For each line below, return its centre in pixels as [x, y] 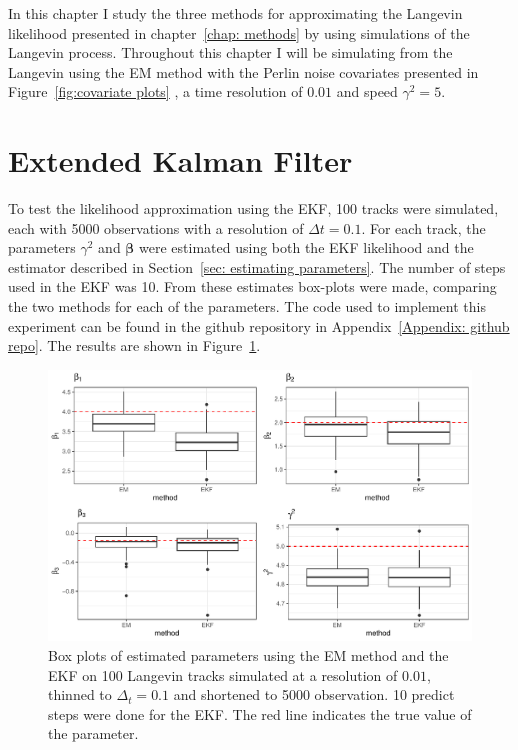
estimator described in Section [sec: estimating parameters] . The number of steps [257, 266]
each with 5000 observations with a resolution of [156, 227]
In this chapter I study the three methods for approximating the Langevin [235, 13]
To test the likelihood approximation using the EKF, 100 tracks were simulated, [253, 208]
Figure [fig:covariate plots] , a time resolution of [155, 91]
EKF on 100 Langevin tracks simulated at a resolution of [223, 674]
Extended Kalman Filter [180, 160]
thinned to [80, 694]
